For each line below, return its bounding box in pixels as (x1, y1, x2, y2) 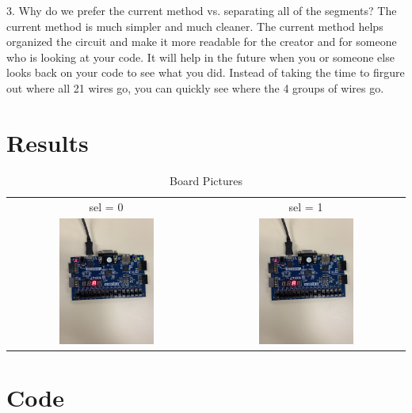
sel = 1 (288, 198, 323, 214)
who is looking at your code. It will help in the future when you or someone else (6, 48, 395, 65)
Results (6, 126, 89, 158)
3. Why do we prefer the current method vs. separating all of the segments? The (6, 2, 397, 18)
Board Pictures (170, 172, 242, 188)
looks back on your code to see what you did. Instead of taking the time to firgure (6, 64, 405, 81)
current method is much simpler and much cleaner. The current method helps (6, 17, 383, 34)
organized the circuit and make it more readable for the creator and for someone (6, 33, 397, 50)
